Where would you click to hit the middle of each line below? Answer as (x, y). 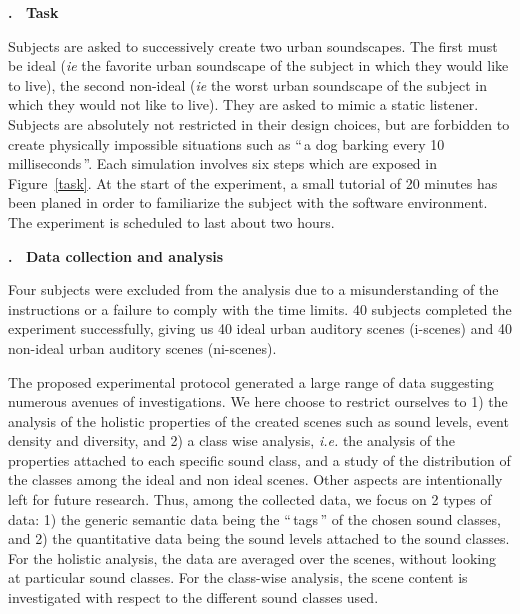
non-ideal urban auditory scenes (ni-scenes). (142, 347)
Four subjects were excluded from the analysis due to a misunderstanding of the (253, 289)
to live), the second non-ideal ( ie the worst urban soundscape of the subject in (248, 84)
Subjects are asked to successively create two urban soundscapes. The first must (253, 45)
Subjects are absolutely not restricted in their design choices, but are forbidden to (259, 123)
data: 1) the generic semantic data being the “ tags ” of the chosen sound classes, (254, 518)
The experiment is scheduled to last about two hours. (171, 221)
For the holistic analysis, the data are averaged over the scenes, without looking (252, 557)
